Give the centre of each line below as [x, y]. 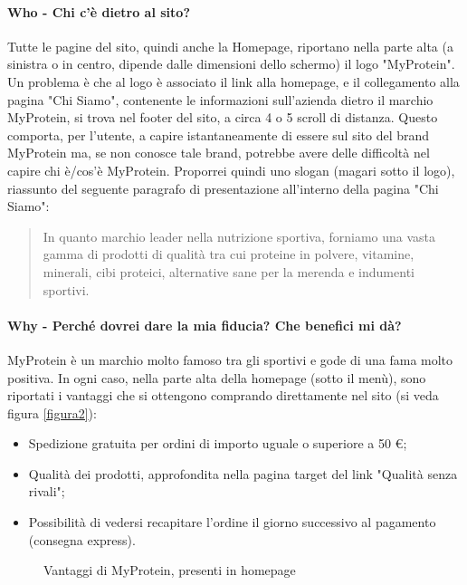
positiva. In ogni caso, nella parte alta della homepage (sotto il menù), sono [217, 377]
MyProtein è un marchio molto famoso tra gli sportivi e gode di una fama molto [230, 359]
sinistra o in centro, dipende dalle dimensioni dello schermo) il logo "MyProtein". [231, 64]
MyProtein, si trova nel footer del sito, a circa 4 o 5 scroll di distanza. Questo [223, 117]
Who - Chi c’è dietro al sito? [99, 11]
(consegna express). [82, 539]
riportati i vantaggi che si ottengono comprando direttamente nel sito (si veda [223, 395]
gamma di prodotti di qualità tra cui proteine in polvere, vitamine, [229, 254]
